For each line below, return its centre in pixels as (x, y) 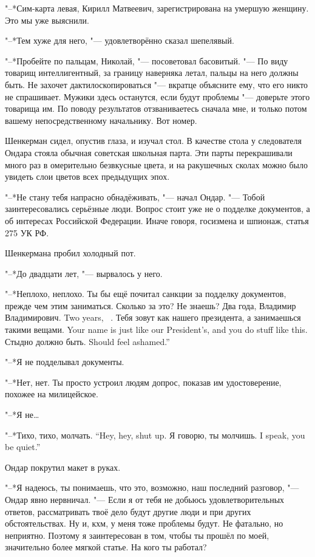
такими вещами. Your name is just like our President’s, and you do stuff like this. (156, 330)
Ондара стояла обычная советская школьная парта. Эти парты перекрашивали (149, 152)
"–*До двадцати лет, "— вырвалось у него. (84, 273)
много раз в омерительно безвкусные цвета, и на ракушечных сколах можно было (157, 164)
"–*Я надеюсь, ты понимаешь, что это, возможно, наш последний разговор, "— (152, 487)
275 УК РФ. (27, 232)
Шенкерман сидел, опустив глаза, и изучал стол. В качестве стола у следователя (153, 141)
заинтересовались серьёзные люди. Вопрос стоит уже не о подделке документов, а (157, 209)
